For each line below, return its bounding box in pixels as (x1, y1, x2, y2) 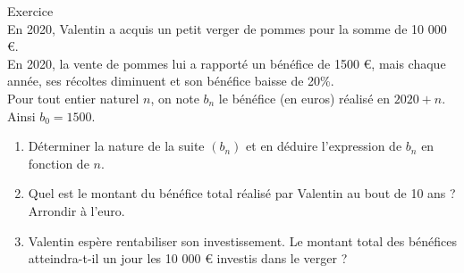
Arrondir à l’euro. (28, 201, 125, 219)
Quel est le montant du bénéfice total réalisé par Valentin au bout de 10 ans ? (28, 184, 456, 203)
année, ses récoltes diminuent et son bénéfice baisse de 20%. (7, 71, 334, 90)
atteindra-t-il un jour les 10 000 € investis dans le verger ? (28, 249, 348, 268)
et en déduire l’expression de (246, 136, 402, 155)
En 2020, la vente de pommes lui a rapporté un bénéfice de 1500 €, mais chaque (7, 54, 446, 72)
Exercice (7, 2, 54, 20)
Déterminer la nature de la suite (28, 136, 205, 155)
